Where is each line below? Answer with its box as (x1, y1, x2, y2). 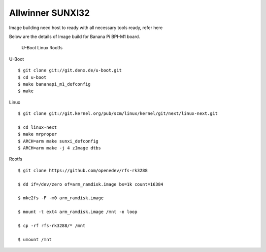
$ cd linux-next (18, 124, 57, 130)
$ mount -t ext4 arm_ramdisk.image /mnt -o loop (18, 209, 137, 215)
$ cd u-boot (18, 74, 47, 80)
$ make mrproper (18, 131, 57, 137)
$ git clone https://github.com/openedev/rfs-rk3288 (18, 168, 148, 173)
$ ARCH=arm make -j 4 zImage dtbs (18, 145, 101, 151)
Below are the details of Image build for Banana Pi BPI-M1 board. (9, 34, 140, 39)
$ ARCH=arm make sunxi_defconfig (18, 138, 99, 144)
